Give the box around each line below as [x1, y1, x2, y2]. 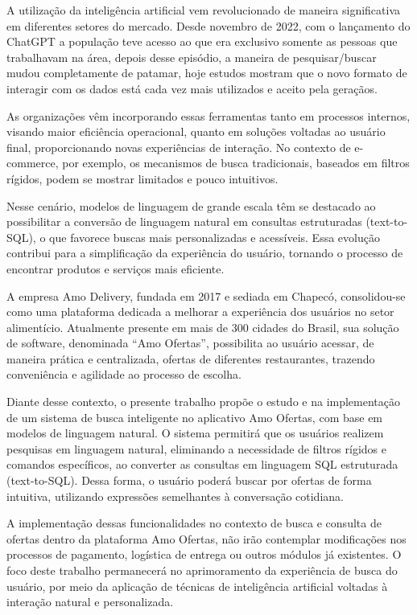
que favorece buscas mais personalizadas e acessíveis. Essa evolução [49, 228, 380, 245]
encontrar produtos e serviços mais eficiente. [6, 260, 225, 277]
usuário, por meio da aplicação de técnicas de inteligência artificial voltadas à [6, 577, 388, 594]
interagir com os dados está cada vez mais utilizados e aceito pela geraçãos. [6, 80, 378, 96]
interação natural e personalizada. [6, 593, 174, 610]
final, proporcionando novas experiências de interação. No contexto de [6, 138, 351, 155]
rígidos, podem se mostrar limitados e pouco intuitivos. [6, 170, 279, 187]
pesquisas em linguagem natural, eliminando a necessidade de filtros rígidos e [6, 440, 386, 457]
